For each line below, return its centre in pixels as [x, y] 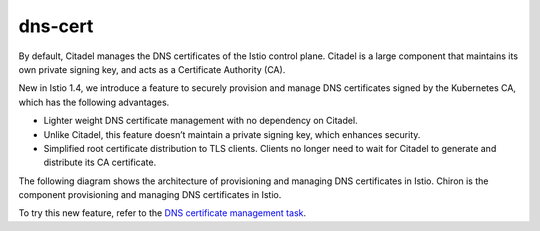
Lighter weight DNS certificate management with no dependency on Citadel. [201, 121]
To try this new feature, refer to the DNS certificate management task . [162, 213]
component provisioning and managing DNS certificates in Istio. [150, 195]
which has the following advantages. [94, 102]
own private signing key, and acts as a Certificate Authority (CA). [152, 69]
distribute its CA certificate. [100, 162]
